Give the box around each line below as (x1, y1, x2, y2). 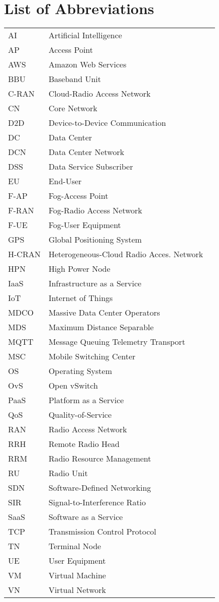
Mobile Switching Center (48, 350, 136, 362)
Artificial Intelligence (48, 29, 122, 41)
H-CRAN (8, 248, 41, 260)
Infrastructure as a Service (48, 277, 142, 289)
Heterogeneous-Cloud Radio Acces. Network (48, 248, 203, 260)
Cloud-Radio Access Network (48, 88, 151, 100)
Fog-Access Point (48, 190, 108, 202)
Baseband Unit (48, 73, 101, 85)
